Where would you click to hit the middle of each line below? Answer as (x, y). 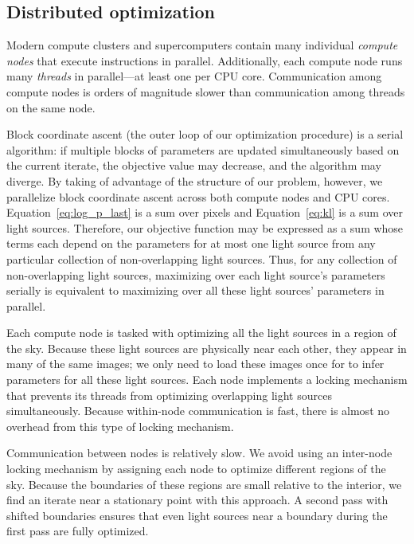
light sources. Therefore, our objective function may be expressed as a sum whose (205, 227)
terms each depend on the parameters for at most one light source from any (191, 243)
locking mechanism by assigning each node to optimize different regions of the (196, 469)
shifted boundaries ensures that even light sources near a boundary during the (197, 515)
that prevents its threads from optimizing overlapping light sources (169, 395)
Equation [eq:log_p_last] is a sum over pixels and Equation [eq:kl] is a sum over (205, 212)
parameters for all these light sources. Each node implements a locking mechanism (207, 380)
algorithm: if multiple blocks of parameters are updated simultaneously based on (203, 149)
